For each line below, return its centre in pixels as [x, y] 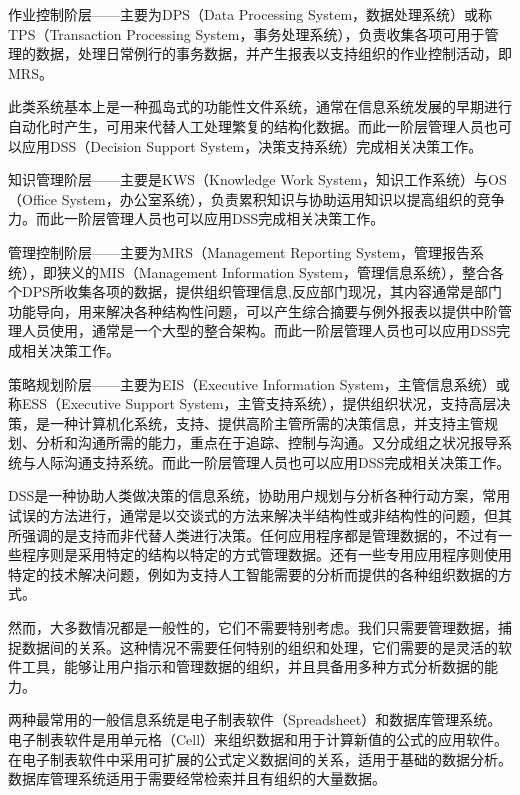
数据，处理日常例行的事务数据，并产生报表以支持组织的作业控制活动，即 [273, 53]
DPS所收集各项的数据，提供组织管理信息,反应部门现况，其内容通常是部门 [261, 291]
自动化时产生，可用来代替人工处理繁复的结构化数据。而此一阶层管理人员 [246, 125]
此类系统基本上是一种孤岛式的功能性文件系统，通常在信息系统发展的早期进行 [260, 106]
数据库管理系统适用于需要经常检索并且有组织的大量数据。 [197, 778]
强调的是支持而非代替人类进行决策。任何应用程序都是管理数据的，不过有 [259, 534]
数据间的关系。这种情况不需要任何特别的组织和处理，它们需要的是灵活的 [259, 646]
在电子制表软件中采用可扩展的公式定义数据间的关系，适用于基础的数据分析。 [260, 758]
